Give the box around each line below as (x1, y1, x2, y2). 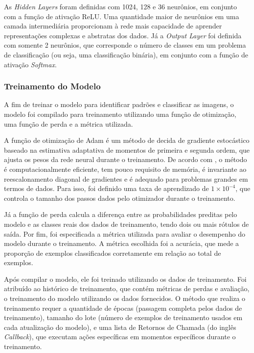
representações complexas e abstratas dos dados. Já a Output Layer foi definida (4, 30, 242, 40)
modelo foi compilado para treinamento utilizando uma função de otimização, (4, 109, 236, 119)
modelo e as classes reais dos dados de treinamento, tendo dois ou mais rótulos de (4, 218, 249, 229)
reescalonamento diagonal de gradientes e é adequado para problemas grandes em (4, 173, 248, 184)
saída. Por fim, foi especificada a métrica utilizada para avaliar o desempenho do (4, 228, 245, 239)
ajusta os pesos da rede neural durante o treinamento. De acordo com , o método (4, 154, 247, 164)
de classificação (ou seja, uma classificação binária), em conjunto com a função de (4, 49, 248, 59)
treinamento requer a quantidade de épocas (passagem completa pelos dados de (4, 302, 242, 313)
